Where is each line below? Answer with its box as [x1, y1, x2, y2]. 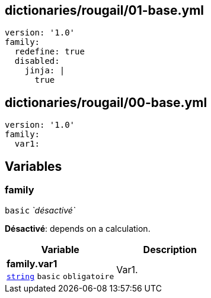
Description [143, 244, 197, 256]
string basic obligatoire [7, 272, 114, 281]
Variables [5, 158, 62, 174]
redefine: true [14, 47, 85, 57]
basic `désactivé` [5, 205, 76, 216]
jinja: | [24, 66, 65, 76]
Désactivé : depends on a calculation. [5, 223, 151, 234]
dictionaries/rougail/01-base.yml [5, 3, 204, 18]
